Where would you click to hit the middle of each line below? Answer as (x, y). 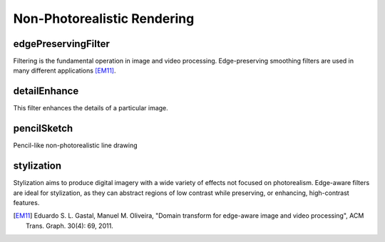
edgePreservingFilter (62, 44)
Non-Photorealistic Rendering (104, 19)
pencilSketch (43, 128)
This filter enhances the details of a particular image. (91, 108)
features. (26, 202)
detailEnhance (46, 91)
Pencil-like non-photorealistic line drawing (76, 145)
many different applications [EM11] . (65, 70)
